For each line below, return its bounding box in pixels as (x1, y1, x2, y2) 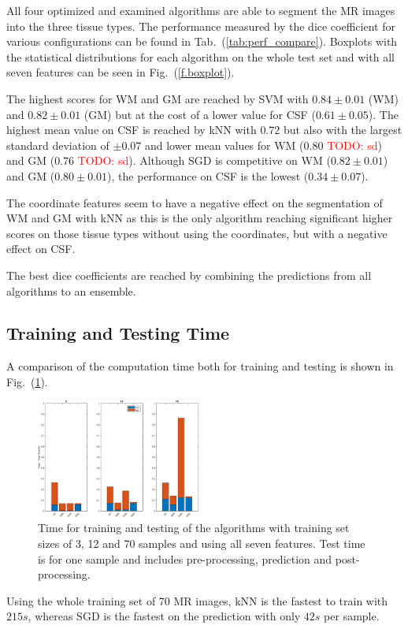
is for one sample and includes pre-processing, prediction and (38, 550, 332, 567)
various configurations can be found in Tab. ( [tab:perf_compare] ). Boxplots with (6, 33, 398, 50)
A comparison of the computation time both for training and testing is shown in (6, 358, 394, 374)
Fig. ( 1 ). (6, 373, 48, 389)
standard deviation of (6, 136, 109, 153)
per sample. (324, 608, 380, 624)
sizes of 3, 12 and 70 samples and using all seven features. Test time (38, 534, 365, 551)
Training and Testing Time (6, 321, 230, 345)
